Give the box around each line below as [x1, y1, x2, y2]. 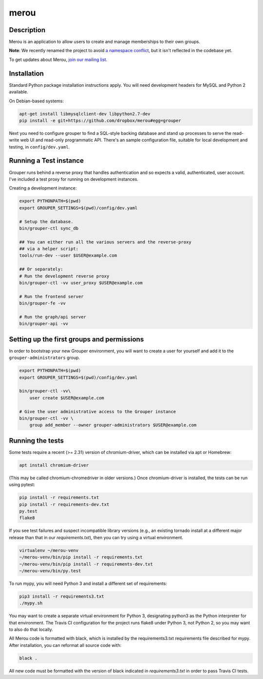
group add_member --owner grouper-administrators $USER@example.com [29, 422, 197, 428]
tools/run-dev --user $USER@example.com [19, 253, 117, 258]
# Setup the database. [19, 219, 74, 224]
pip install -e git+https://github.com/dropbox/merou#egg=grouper [19, 117, 181, 123]
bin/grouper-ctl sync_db [19, 226, 79, 231]
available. [9, 89, 29, 95]
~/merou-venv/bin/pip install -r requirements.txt [19, 554, 143, 560]
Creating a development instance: [9, 185, 77, 191]
